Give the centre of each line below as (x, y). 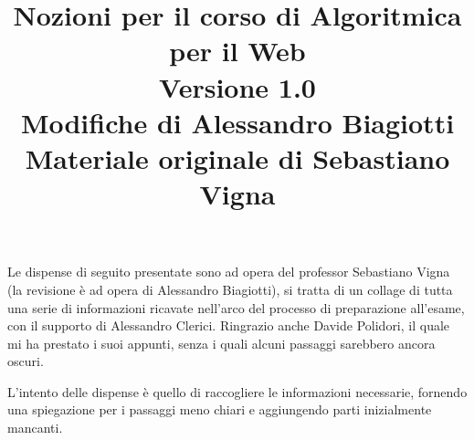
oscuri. (26, 361)
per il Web (237, 51)
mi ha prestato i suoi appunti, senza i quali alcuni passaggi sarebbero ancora (221, 343)
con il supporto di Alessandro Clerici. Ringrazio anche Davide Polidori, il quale (229, 325)
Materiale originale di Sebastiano (237, 157)
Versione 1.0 (237, 86)
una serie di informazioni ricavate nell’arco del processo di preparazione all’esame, (236, 307)
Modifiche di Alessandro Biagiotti (237, 122)
